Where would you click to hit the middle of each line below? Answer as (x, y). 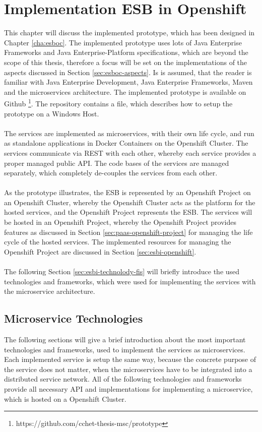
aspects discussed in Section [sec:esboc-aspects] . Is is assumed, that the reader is (128, 72)
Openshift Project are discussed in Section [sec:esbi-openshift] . (100, 251)
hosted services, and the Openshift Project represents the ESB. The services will (128, 212)
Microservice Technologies (74, 318)
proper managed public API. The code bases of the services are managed (117, 163)
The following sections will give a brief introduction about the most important (125, 340)
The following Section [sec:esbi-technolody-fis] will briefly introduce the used (122, 271)
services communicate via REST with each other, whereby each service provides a (130, 152)
